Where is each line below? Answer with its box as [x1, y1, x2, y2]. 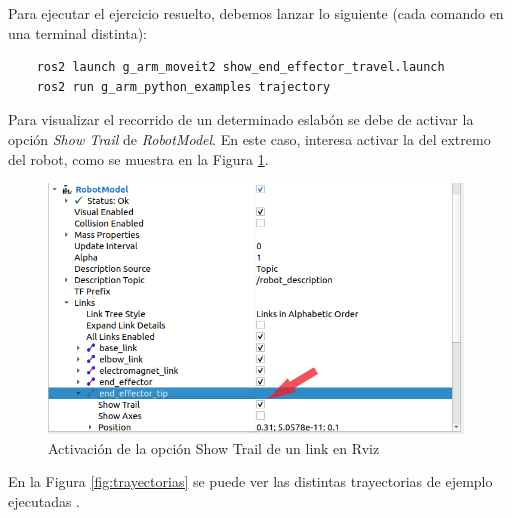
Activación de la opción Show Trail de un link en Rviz [48, 437, 380, 458]
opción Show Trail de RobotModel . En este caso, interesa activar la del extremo [8, 128, 491, 149]
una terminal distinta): [8, 22, 147, 43]
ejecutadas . [8, 491, 81, 512]
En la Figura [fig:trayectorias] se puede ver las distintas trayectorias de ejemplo [8, 471, 493, 492]
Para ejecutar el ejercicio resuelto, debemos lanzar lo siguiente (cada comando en [8, 3, 504, 23]
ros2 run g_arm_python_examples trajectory [36, 79, 331, 94]
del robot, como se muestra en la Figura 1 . [8, 148, 269, 169]
